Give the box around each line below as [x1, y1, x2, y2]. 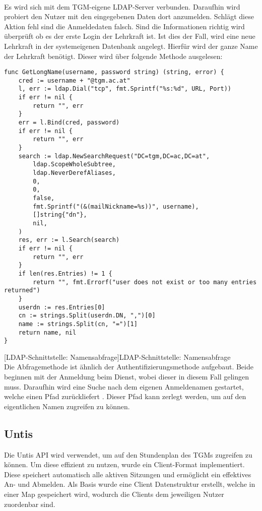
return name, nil [18, 329, 77, 336]
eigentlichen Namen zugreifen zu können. [4, 401, 130, 411]
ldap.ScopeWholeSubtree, [33, 161, 116, 168]
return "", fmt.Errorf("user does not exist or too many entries [33, 278, 257, 286]
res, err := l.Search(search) [18, 236, 120, 244]
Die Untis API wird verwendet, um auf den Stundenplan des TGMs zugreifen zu [4, 449, 252, 460]
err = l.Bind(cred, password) [18, 119, 120, 126]
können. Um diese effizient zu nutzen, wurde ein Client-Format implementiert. [4, 459, 245, 470]
